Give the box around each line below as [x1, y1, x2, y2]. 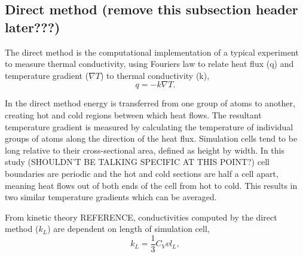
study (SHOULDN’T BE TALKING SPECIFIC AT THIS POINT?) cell [5, 155, 270, 168]
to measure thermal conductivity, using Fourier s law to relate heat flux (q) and [5, 57, 294, 70]
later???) [5, 17, 60, 36]
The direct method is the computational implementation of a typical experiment [5, 45, 299, 58]
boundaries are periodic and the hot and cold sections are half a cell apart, [5, 167, 278, 179]
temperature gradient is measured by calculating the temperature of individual [5, 120, 293, 133]
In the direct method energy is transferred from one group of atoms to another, [5, 97, 295, 109]
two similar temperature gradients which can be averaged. [5, 191, 217, 203]
